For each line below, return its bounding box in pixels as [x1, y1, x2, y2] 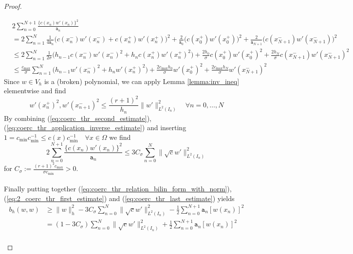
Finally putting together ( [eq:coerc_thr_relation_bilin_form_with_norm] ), [4, 184, 232, 194]
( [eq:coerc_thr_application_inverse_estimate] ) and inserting [4, 122, 186, 133]
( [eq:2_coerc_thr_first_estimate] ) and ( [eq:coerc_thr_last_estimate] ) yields [4, 193, 235, 203]
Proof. [4, 1, 22, 11]
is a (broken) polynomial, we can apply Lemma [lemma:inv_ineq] [44, 76, 240, 86]
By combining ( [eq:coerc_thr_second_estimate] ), [4, 113, 151, 123]
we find [109, 132, 131, 142]
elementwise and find [4, 85, 66, 96]
